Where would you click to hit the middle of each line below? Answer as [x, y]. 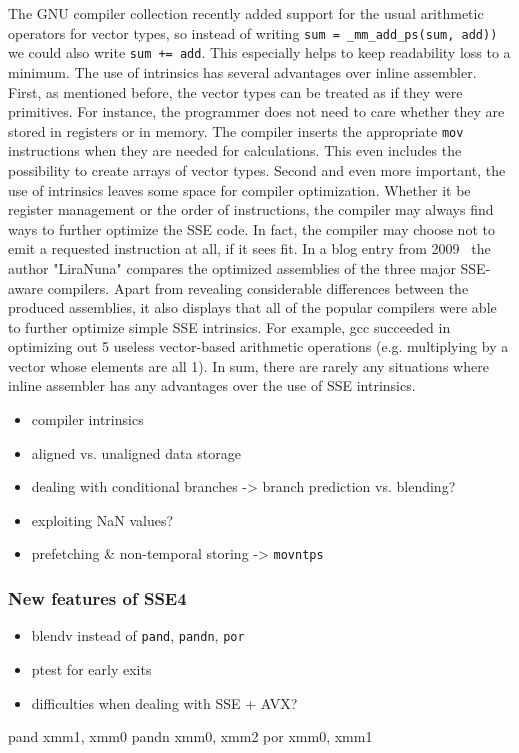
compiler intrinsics [87, 419]
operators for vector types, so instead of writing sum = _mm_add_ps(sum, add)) [253, 32]
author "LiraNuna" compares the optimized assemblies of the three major [232, 267]
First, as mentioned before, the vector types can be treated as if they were [235, 91]
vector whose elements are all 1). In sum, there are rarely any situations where [248, 365]
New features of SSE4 [97, 598]
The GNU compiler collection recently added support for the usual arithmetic [246, 13]
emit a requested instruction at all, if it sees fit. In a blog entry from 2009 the [249, 248]
